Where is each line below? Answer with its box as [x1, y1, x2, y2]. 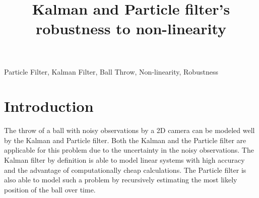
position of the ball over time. [4, 184, 96, 194]
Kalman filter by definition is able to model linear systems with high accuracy [4, 155, 245, 165]
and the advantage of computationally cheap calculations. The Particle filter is [4, 164, 246, 175]
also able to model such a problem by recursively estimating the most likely [4, 174, 237, 185]
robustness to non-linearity [35, 18, 227, 39]
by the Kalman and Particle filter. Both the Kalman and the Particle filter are [4, 135, 246, 145]
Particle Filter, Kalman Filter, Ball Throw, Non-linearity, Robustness [4, 66, 218, 77]
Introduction [4, 96, 94, 116]
